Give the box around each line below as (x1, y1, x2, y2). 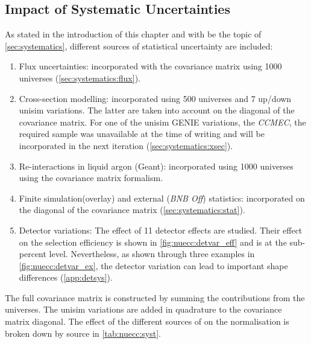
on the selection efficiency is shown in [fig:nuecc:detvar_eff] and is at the (19, 235, 287, 248)
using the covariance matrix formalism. (19, 171, 163, 184)
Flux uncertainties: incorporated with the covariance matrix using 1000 (19, 60, 282, 72)
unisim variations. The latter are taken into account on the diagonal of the (19, 104, 295, 116)
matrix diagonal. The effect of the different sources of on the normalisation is (5, 315, 289, 328)
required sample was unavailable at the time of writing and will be (19, 127, 265, 140)
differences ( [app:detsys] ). (19, 271, 113, 284)
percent (19, 247, 46, 260)
